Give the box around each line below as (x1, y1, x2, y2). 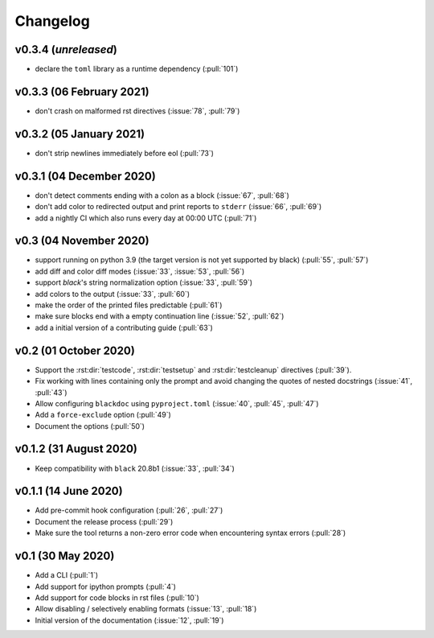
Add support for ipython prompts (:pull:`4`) (35, 582, 177, 591)
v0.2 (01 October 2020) (14, 344, 136, 357)
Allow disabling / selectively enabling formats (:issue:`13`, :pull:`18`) (35, 604, 257, 614)
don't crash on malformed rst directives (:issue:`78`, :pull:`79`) (35, 105, 240, 116)
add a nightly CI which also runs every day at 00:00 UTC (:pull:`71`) (35, 213, 257, 223)
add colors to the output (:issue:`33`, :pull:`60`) (35, 289, 190, 298)
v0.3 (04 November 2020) (14, 234, 149, 248)
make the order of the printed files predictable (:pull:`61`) (35, 300, 223, 310)
